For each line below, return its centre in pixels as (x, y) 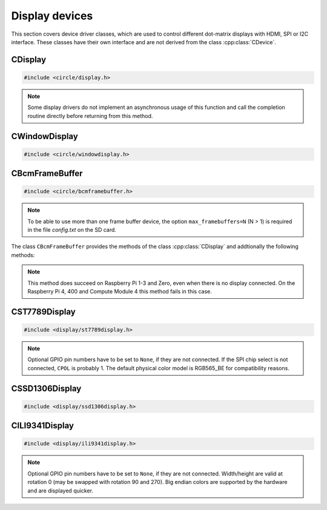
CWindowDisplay (45, 136)
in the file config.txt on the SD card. (72, 230)
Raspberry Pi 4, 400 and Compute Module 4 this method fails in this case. (120, 292)
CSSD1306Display (46, 388)
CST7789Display (43, 312)
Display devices (52, 16)
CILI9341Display (42, 426)
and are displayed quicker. (61, 491)
